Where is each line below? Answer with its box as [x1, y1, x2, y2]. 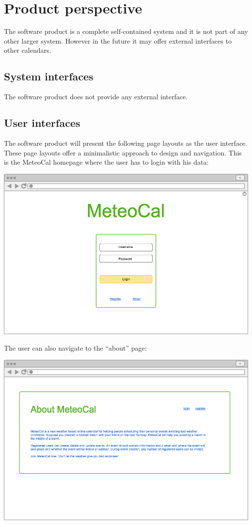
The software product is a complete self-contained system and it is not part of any [4, 26, 248, 36]
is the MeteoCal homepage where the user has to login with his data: [4, 157, 209, 167]
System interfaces [4, 69, 94, 84]
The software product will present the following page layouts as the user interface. [4, 138, 248, 148]
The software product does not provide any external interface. [4, 92, 188, 102]
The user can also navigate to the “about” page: [4, 342, 147, 353]
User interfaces [4, 115, 80, 130]
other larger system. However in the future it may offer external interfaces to [4, 35, 232, 46]
